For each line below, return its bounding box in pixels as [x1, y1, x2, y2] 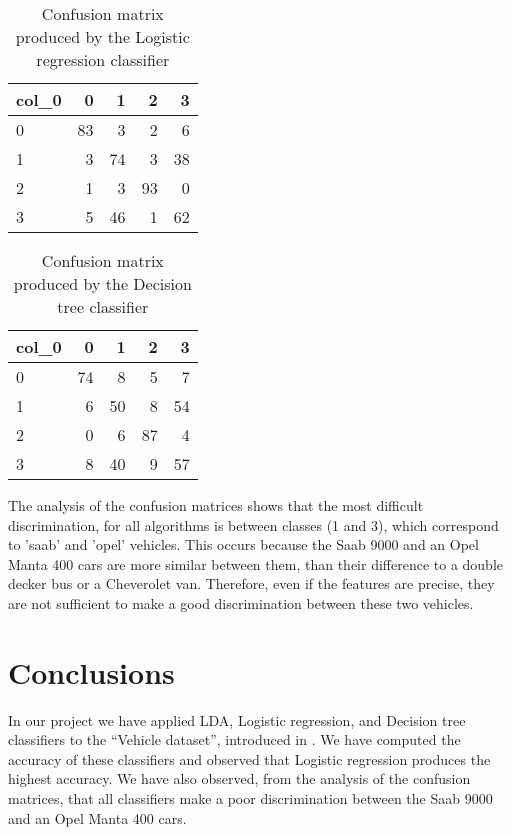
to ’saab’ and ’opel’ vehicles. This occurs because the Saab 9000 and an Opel [8, 534, 479, 555]
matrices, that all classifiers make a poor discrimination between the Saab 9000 [8, 788, 493, 809]
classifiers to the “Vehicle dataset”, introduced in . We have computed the [8, 729, 461, 750]
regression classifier [36, 48, 170, 71]
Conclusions [8, 651, 175, 692]
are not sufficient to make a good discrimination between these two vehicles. [8, 592, 474, 613]
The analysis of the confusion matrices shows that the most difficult [8, 495, 424, 515]
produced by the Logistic [15, 25, 190, 48]
